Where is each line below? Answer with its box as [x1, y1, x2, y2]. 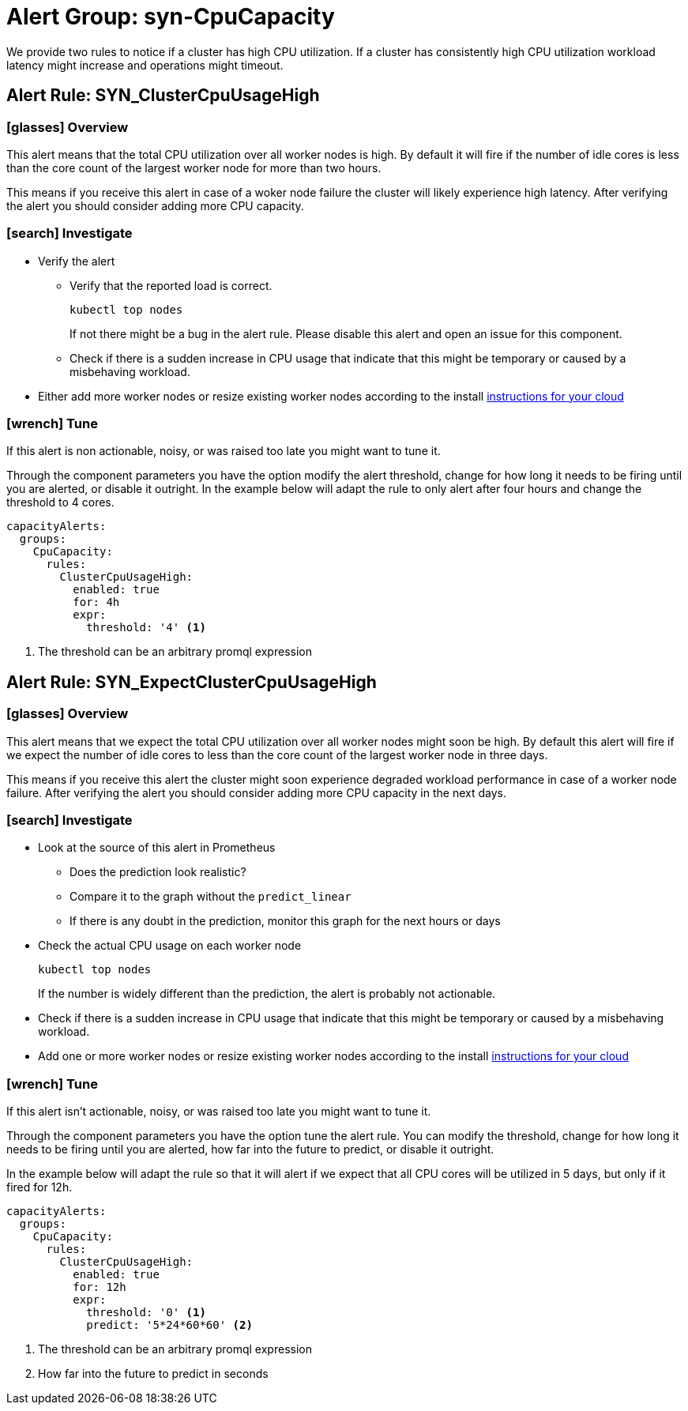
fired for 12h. [6, 1180, 73, 1195]
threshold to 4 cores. [6, 495, 115, 510]
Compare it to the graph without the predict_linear [70, 890, 352, 904]
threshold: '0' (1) [86, 1306, 206, 1319]
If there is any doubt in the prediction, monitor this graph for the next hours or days [70, 914, 501, 928]
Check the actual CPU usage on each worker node [38, 939, 302, 953]
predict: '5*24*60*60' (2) [86, 1319, 253, 1332]
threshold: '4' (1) [86, 621, 206, 634]
